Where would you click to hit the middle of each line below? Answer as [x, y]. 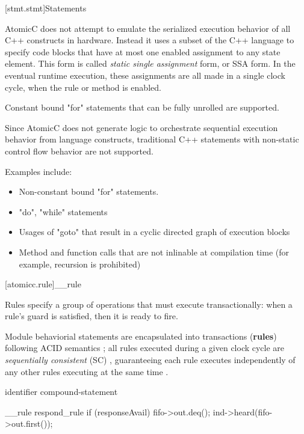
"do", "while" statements [63, 211]
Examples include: [39, 171]
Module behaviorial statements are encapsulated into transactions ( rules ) [141, 336]
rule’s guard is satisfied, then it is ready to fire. [92, 316]
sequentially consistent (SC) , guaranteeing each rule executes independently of [150, 360]
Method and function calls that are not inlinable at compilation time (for [154, 252]
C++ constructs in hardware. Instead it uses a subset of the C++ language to [150, 40]
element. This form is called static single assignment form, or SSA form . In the [150, 63]
